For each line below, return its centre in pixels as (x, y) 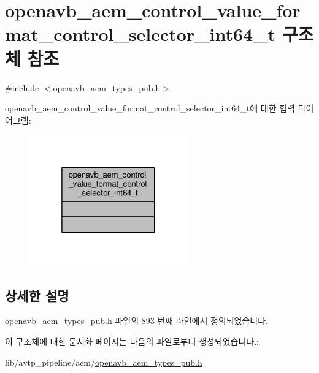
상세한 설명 (37, 295)
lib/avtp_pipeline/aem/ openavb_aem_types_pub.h (104, 362)
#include (22, 87)
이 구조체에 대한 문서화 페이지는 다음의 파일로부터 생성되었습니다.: (132, 341)
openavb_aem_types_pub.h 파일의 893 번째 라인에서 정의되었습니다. (137, 321)
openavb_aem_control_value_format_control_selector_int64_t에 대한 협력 (150, 108)
